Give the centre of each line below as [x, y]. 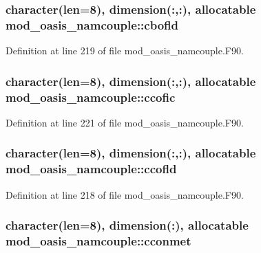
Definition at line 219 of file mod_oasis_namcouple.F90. [125, 51]
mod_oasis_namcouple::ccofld [91, 169]
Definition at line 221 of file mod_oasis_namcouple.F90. [125, 122]
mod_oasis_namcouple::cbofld [92, 24]
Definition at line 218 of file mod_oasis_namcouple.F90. [125, 194]
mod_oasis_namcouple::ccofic [91, 97]
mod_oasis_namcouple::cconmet [98, 241]
